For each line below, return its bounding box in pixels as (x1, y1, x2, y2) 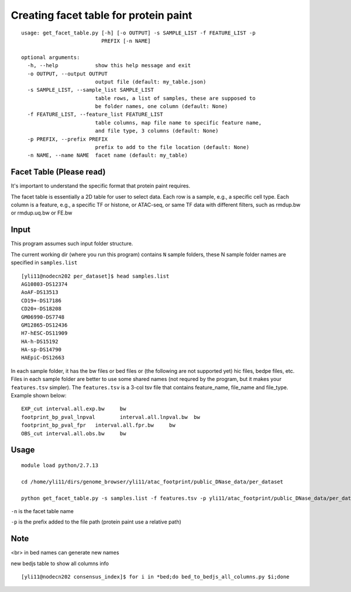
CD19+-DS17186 (21, 297, 61, 304)
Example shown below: (11, 392, 67, 399)
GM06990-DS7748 (21, 313, 65, 320)
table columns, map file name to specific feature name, (95, 119, 262, 126)
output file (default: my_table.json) (95, 78, 207, 85)
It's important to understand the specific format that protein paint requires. (11, 182, 191, 189)
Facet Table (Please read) (11, 167, 106, 177)
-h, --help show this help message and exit (27, 62, 191, 69)
